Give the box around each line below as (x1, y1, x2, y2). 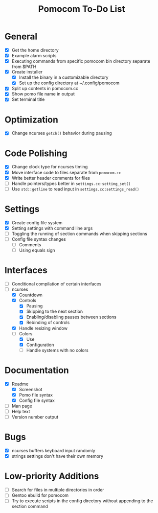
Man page (11, 403, 32, 409)
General (4, 31, 38, 42)
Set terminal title (11, 96, 45, 102)
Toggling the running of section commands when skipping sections (11, 231, 148, 236)
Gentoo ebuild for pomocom (11, 492, 69, 498)
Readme (11, 381, 29, 387)
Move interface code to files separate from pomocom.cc (11, 169, 121, 175)
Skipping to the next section (26, 308, 83, 314)
